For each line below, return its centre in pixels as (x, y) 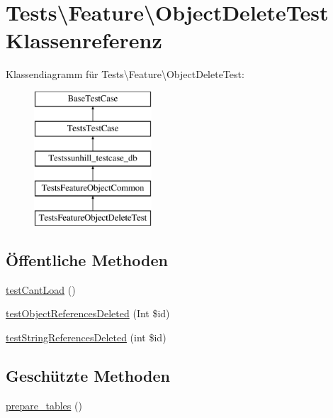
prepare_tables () (44, 405)
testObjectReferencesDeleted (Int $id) (88, 313)
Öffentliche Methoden (87, 259)
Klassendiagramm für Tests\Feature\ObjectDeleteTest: (125, 74)
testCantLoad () (41, 289)
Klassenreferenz (84, 40)
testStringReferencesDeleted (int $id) (86, 337)
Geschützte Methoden (88, 375)
